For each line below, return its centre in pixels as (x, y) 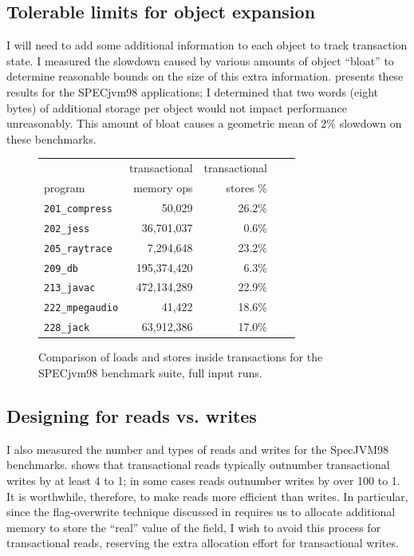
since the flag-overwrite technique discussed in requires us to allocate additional (201, 512)
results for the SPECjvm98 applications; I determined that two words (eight (192, 91)
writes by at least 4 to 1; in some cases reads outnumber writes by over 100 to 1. (203, 480)
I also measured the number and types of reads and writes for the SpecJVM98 (198, 449)
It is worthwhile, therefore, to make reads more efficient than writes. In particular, (207, 496)
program (65, 187)
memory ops (163, 187)
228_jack (67, 328)
